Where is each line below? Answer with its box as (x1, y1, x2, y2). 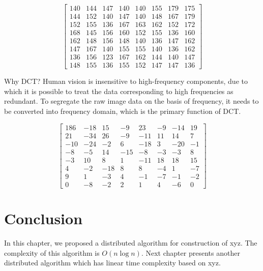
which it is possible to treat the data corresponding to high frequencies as (4, 85, 233, 96)
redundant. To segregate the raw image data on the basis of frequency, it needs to (4, 96, 259, 106)
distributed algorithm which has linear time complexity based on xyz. (4, 257, 221, 268)
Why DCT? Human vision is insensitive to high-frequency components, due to (4, 76, 248, 86)
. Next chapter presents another (141, 247, 240, 258)
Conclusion (4, 208, 83, 229)
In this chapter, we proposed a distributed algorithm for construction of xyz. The (4, 237, 257, 248)
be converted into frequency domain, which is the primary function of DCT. (4, 106, 241, 116)
